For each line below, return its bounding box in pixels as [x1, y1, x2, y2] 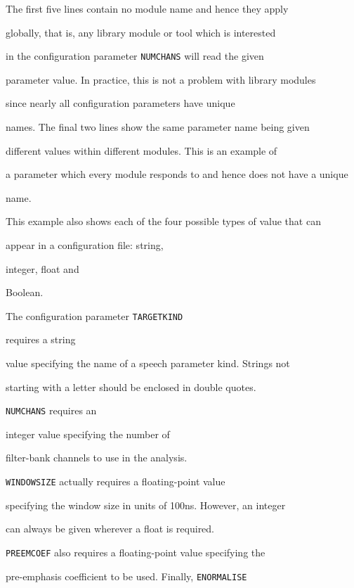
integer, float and [6, 261, 79, 276]
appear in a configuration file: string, [6, 238, 164, 252]
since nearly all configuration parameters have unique [6, 96, 235, 110]
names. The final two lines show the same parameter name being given [6, 120, 310, 134]
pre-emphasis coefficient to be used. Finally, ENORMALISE [6, 568, 247, 583]
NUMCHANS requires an [6, 403, 97, 418]
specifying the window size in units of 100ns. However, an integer [6, 497, 286, 512]
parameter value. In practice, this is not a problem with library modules [6, 72, 316, 87]
